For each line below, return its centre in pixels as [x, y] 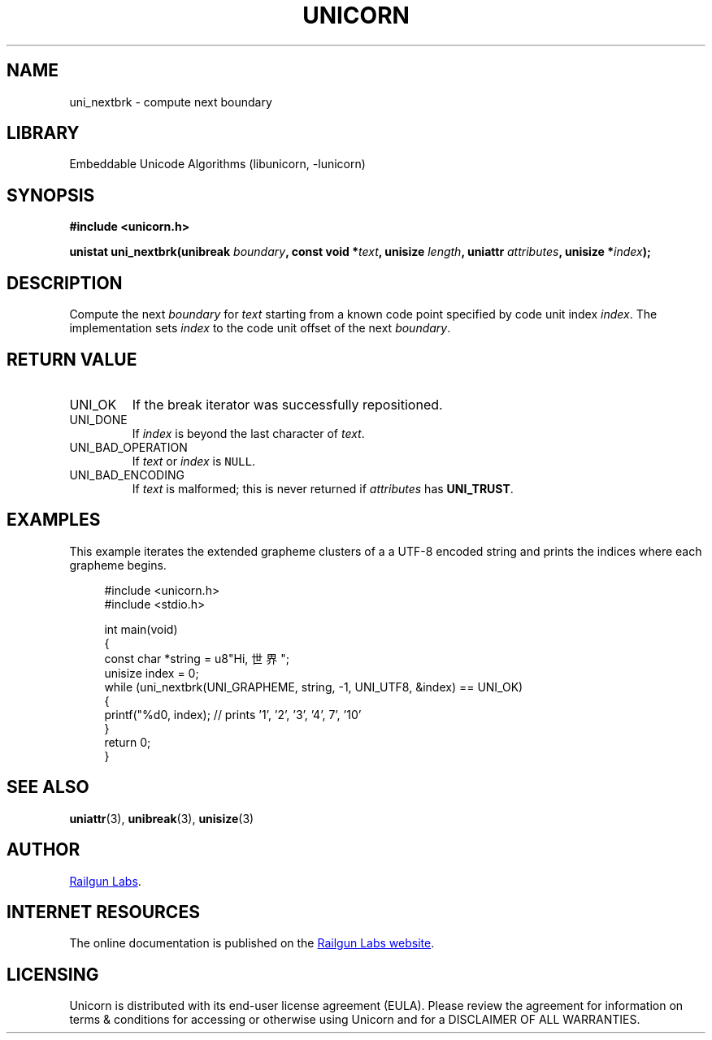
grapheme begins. [118, 565]
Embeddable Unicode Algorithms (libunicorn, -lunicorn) [217, 164]
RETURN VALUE [72, 359]
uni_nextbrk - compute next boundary [171, 102]
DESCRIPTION [65, 283]
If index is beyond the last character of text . [248, 433]
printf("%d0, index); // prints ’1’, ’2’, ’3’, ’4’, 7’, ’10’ [233, 714]
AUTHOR [43, 850]
